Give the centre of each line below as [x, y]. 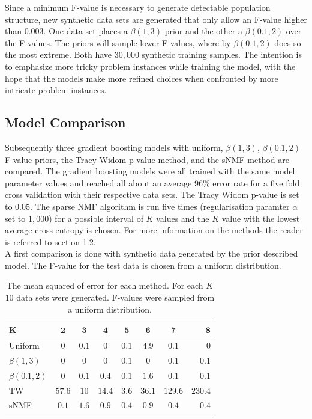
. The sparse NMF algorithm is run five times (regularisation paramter [160, 206]
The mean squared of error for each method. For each [105, 285]
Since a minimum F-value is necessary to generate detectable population [138, 7]
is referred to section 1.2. [50, 241]
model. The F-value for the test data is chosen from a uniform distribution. [143, 265]
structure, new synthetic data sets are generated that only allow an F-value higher [156, 19]
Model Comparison [65, 122]
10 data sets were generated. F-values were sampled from [110, 297]
